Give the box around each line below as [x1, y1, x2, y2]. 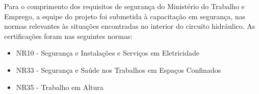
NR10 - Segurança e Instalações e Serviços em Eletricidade [16, 48, 200, 58]
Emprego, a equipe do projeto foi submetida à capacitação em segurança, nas [4, 11, 246, 21]
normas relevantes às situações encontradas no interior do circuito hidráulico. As [4, 21, 255, 31]
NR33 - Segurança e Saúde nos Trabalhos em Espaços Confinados [16, 64, 221, 75]
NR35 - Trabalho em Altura [16, 81, 103, 92]
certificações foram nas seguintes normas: [4, 30, 133, 41]
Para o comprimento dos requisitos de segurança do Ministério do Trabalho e [4, 1, 245, 11]
